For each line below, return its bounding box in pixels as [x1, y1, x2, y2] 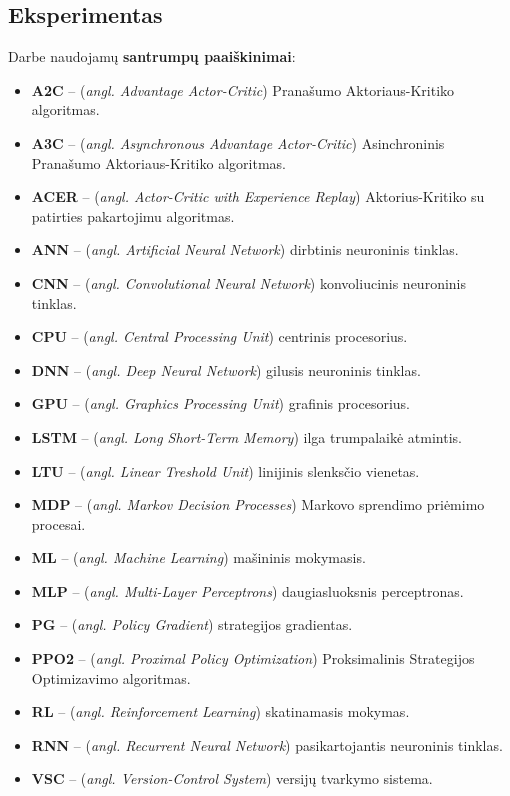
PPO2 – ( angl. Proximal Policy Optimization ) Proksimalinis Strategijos [31, 648, 475, 669]
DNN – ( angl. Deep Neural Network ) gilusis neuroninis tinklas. [31, 359, 421, 380]
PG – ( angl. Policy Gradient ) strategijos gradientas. [31, 614, 353, 635]
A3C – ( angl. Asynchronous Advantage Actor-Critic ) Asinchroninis [31, 132, 445, 153]
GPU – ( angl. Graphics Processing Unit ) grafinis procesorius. [31, 393, 410, 414]
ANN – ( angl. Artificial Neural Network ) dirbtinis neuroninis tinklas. [31, 239, 459, 260]
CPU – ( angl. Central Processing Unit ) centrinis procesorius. [31, 326, 408, 347]
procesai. [31, 513, 86, 534]
